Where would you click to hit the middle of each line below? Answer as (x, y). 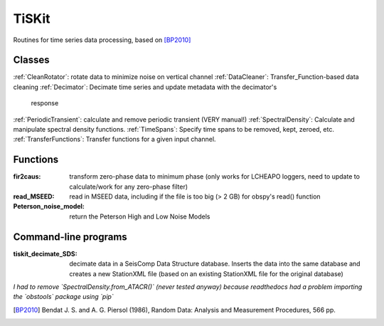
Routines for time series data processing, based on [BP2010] (102, 40)
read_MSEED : (34, 196)
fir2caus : (27, 177)
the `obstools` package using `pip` (63, 297)
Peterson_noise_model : (49, 206)
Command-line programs (70, 237)
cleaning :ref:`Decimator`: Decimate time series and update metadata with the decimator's (145, 87)
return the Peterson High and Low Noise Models (140, 216)
